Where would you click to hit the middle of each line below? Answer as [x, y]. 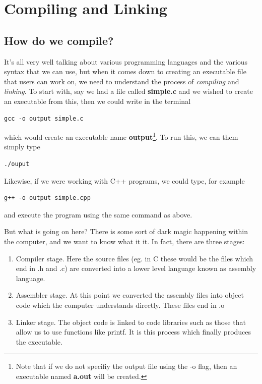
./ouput [17, 164]
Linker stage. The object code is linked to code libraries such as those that [131, 322]
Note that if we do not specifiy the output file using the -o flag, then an [126, 366]
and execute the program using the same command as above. [98, 214]
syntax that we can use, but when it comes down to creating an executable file [125, 71]
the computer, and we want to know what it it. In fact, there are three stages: [124, 241]
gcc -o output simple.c [44, 118]
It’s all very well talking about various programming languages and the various [126, 61]
